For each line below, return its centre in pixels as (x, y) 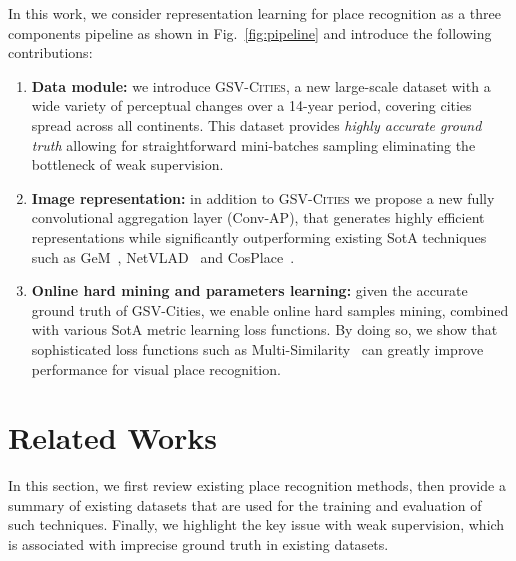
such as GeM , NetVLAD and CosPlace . (163, 256)
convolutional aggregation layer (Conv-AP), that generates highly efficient (258, 217)
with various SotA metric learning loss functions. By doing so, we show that (264, 329)
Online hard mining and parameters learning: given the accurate (249, 290)
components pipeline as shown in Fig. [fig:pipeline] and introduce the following (250, 32)
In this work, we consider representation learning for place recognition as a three (254, 13)
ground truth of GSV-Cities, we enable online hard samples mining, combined (270, 309)
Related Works (113, 437)
